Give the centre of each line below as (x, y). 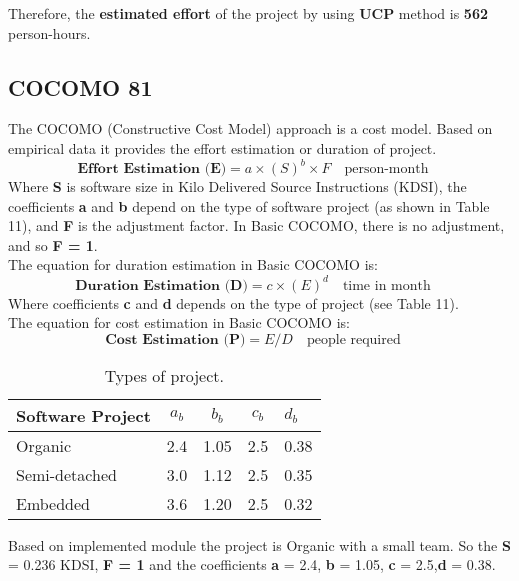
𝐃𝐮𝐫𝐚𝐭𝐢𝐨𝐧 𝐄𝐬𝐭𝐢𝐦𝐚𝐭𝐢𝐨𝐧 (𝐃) (161, 285)
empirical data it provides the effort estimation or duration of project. (222, 147)
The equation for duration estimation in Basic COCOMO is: (193, 264)
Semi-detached (66, 474)
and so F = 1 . (53, 244)
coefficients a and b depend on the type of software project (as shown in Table (249, 205)
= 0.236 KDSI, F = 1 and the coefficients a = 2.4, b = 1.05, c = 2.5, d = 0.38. (252, 564)
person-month (386, 169)
